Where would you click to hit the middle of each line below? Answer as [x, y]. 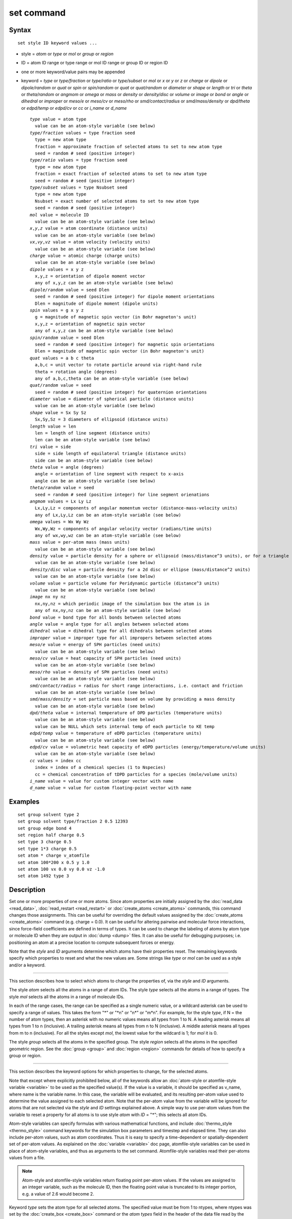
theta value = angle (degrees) [67, 467]
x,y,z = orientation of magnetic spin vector [90, 324]
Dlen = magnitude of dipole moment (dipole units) [96, 303]
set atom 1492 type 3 [43, 876]
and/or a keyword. [27, 965]
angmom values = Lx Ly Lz [61, 501]
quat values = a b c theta [62, 358]
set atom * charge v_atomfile [54, 855]
